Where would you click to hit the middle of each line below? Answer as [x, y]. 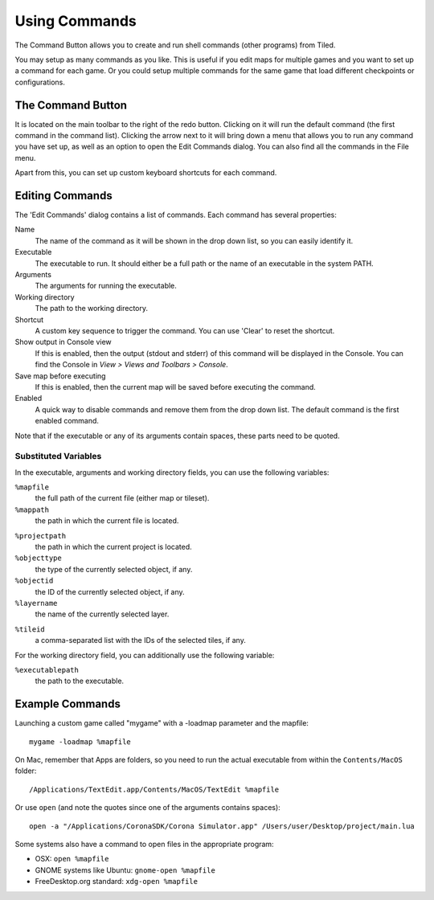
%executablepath [47, 670]
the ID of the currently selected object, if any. [110, 591]
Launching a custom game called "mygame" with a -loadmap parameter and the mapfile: [162, 723]
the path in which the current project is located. [113, 547]
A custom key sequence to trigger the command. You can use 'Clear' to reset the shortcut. [185, 331]
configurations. [40, 82]
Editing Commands [63, 196]
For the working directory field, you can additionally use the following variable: [145, 655]
